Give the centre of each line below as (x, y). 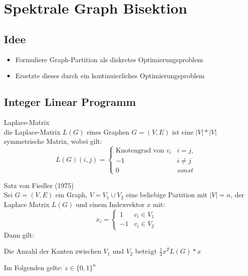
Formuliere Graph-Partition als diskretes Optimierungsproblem (109, 59)
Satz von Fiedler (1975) (39, 185)
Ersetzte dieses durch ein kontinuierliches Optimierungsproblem (110, 76)
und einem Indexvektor (110, 204)
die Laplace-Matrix (32, 131)
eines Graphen (108, 131)
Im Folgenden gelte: (33, 267)
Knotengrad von (140, 151)
